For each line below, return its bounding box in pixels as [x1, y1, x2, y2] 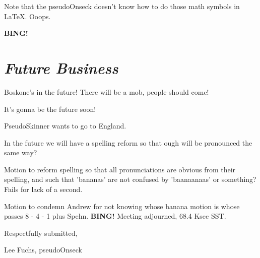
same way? [4, 147, 37, 158]
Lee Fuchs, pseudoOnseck [4, 244, 82, 255]
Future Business [4, 57, 118, 78]
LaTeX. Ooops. [4, 11, 51, 21]
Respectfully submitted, [4, 227, 78, 238]
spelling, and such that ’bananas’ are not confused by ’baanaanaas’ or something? [4, 174, 256, 184]
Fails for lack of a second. [4, 184, 83, 195]
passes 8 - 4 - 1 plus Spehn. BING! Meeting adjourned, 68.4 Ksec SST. [4, 211, 226, 221]
